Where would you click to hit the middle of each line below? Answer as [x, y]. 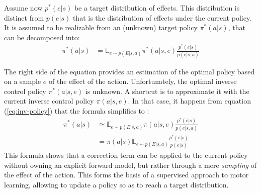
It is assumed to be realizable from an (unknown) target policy [101, 27]
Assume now [23, 8]
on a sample [23, 81]
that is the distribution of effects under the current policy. [162, 17]
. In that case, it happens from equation [189, 101]
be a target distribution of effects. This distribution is [157, 8]
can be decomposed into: [42, 37]
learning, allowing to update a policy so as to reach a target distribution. [116, 184]
